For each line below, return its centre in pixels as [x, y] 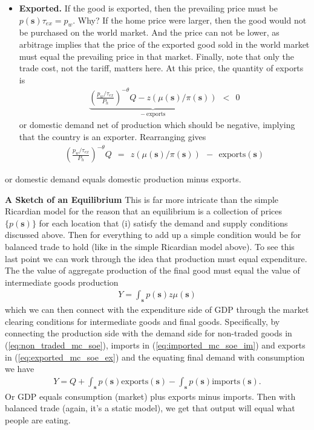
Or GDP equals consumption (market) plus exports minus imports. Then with [150, 396]
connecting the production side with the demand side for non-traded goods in [149, 333]
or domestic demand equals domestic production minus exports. [123, 179]
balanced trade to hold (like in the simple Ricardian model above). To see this [150, 247]
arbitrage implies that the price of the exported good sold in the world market [164, 44]
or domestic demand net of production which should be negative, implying [157, 125]
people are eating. [38, 419]
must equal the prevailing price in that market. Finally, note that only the [157, 56]
